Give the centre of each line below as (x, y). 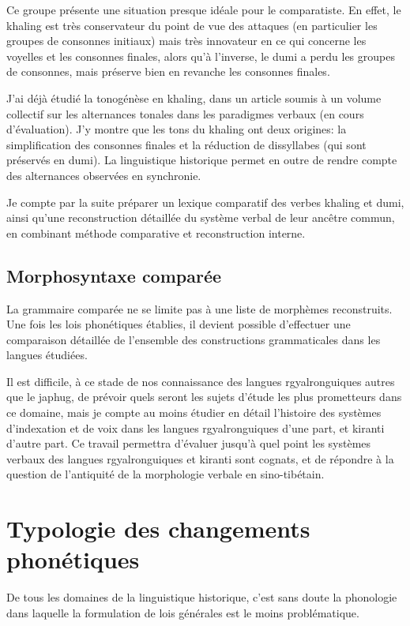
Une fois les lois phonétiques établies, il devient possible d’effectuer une (179, 324)
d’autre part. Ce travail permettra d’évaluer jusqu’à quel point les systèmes (189, 443)
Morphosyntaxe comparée (114, 275)
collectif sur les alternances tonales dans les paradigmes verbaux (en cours (185, 113)
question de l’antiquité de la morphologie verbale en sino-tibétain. (166, 474)
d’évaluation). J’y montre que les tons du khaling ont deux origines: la (177, 129)
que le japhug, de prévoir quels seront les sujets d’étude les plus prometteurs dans (204, 397)
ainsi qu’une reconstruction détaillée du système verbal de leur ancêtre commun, (201, 217)
